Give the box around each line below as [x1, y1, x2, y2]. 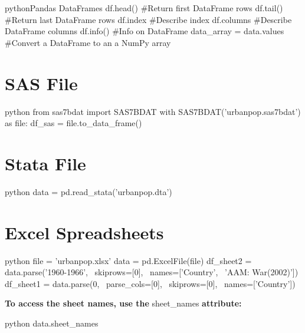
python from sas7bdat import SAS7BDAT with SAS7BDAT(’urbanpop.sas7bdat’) [5, 105, 301, 117]
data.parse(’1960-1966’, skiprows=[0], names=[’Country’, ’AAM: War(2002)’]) [5, 266, 299, 278]
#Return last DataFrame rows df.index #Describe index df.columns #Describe [5, 13, 292, 25]
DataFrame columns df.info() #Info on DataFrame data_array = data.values [5, 25, 284, 37]
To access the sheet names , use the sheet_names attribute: [5, 297, 242, 309]
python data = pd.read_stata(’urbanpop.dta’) [5, 185, 172, 197]
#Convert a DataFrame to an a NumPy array [5, 36, 171, 48]
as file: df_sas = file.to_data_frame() [5, 117, 142, 129]
